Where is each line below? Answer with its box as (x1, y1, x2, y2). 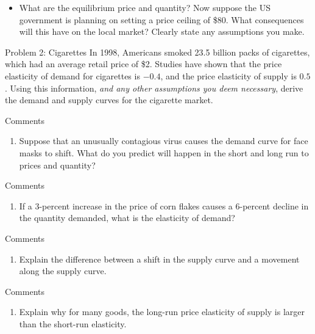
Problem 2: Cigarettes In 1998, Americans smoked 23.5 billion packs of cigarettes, (5, 45, 310, 58)
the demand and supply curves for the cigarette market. (5, 93, 213, 106)
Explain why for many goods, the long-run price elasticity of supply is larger (19, 305, 305, 318)
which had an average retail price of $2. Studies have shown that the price (5, 57, 282, 70)
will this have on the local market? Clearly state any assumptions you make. (19, 25, 305, 38)
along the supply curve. (19, 264, 107, 277)
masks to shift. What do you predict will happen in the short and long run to (19, 146, 309, 159)
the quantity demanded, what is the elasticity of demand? (19, 211, 235, 224)
